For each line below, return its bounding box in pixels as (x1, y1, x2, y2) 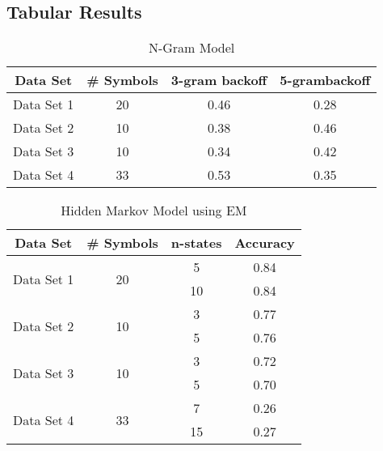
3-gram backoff (170, 70, 267, 90)
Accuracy (234, 233, 295, 253)
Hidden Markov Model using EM (61, 201, 247, 220)
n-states (170, 233, 222, 253)
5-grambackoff (280, 70, 371, 90)
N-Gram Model (148, 38, 235, 57)
